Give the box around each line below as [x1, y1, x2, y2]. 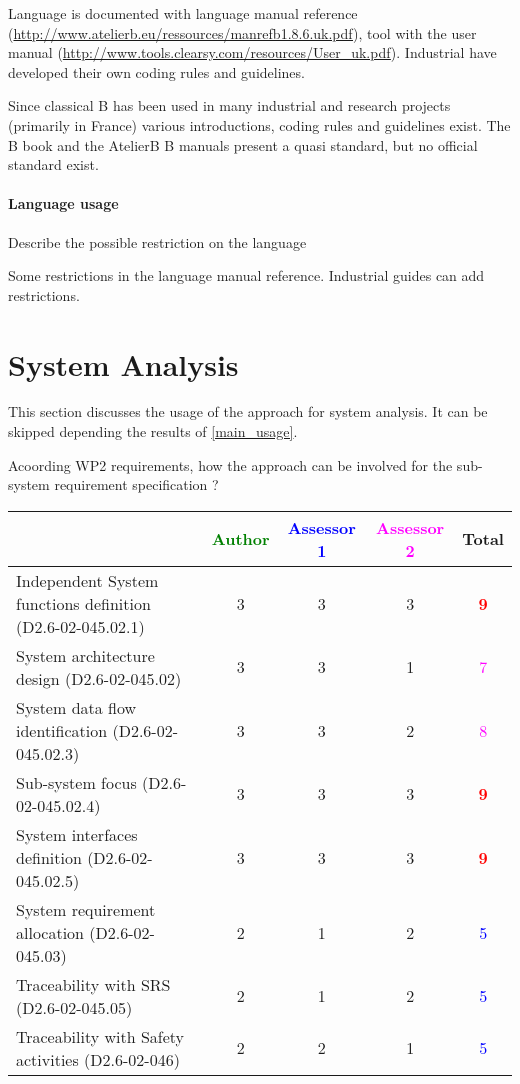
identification [16, 718, 108, 742]
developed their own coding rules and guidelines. [8, 61, 305, 82]
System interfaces [16, 822, 138, 846]
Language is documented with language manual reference [8, 3, 358, 23]
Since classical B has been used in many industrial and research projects [8, 95, 451, 116]
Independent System [16, 568, 159, 592]
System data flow [16, 695, 137, 719]
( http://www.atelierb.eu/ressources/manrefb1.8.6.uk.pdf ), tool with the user [8, 22, 477, 43]
